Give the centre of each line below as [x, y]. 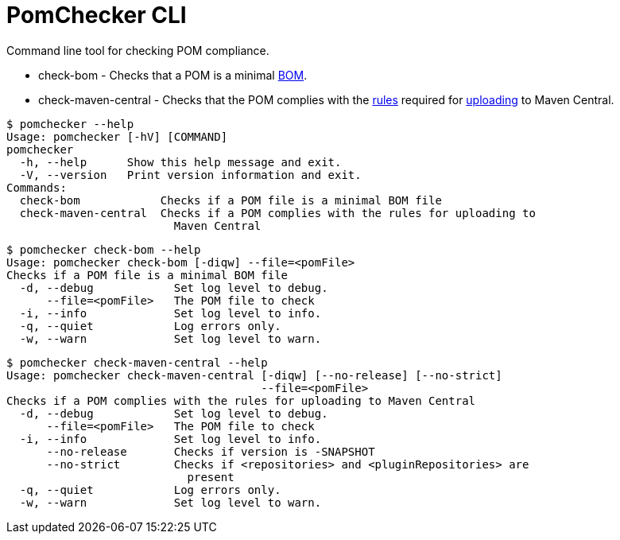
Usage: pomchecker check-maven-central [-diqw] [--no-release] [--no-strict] [254, 375]
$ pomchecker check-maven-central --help [137, 362]
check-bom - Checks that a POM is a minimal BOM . [173, 75]
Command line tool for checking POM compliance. [138, 50]
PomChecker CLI [97, 15]
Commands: [37, 187]
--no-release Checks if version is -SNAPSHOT [211, 451]
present [211, 477]
